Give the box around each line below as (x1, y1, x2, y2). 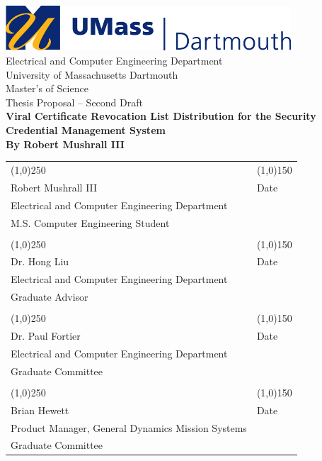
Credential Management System (6, 123, 166, 138)
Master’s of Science (6, 81, 88, 96)
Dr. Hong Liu (11, 254, 69, 269)
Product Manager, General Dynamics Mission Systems (11, 420, 247, 435)
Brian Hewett (11, 402, 69, 417)
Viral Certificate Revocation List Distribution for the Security (6, 109, 316, 123)
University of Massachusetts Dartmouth (6, 67, 178, 82)
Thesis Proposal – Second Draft (6, 94, 143, 109)
